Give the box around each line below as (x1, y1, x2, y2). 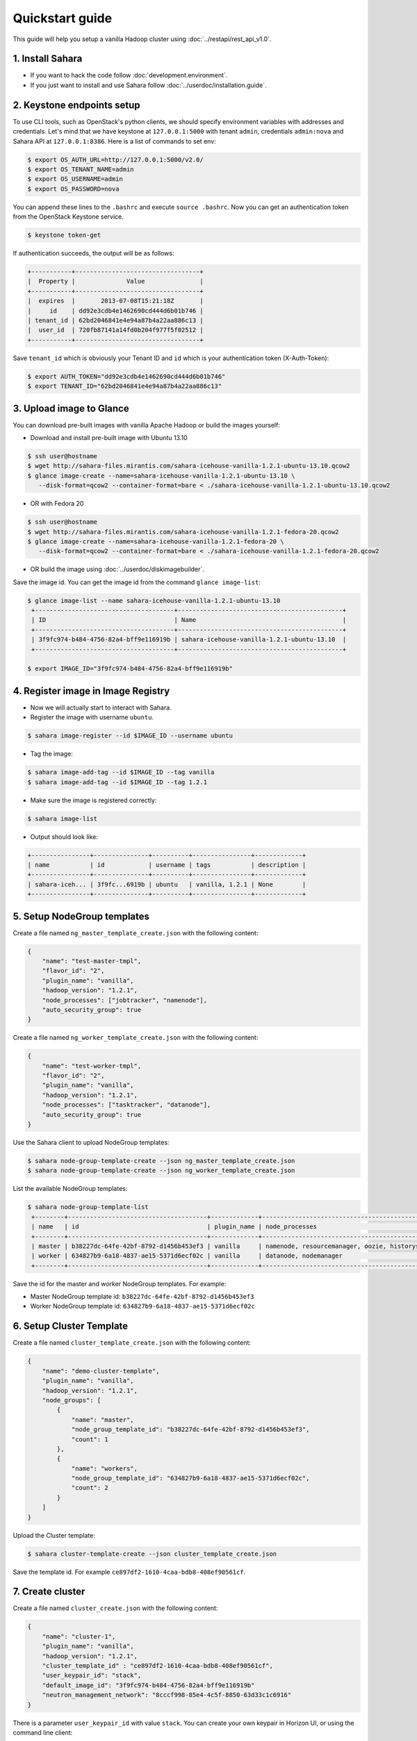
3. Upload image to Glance (13, 403, 129, 414)
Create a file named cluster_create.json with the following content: (13, 1604, 218, 1612)
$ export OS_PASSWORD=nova (27, 185, 120, 193)
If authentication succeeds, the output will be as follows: (13, 249, 174, 258)
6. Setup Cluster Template (13, 1320, 129, 1332)
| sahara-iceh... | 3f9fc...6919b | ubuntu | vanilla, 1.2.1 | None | (27, 880, 306, 888)
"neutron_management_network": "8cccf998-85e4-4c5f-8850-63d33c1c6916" (42, 1691, 292, 1699)
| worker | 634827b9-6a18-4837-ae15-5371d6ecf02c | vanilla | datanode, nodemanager (31, 1252, 343, 1260)
